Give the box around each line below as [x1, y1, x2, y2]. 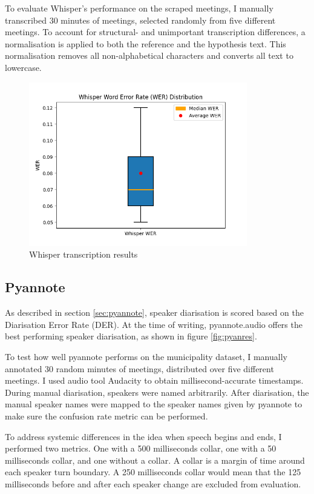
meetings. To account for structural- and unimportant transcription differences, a [5, 25, 306, 38]
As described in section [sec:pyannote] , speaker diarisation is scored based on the [5, 306, 304, 319]
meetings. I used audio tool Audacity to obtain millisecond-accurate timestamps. [5, 374, 304, 387]
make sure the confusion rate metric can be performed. [5, 409, 208, 422]
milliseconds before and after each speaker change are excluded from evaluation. [5, 477, 301, 490]
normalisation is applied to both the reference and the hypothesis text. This [5, 37, 286, 50]
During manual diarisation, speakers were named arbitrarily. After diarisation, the [5, 386, 309, 398]
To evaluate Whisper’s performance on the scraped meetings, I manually [5, 2, 273, 14]
